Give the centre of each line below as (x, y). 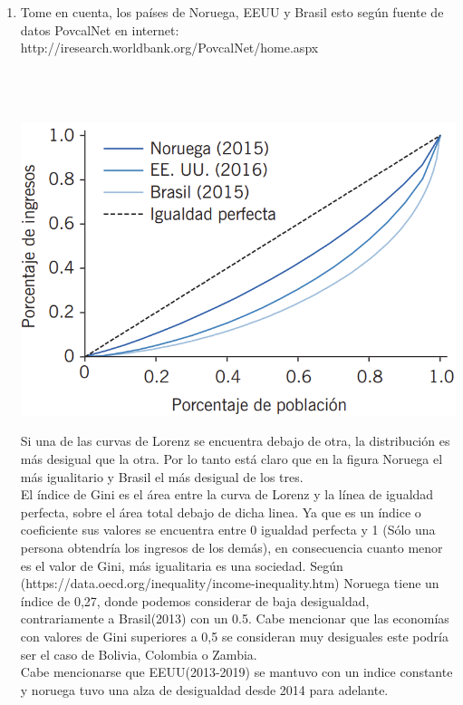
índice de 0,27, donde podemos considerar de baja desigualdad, (195, 600)
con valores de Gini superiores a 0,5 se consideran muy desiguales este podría (235, 636)
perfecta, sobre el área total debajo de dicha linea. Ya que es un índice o (221, 512)
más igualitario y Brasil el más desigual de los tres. (162, 476)
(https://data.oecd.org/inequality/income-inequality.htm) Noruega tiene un (230, 583)
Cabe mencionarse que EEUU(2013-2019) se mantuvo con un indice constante (236, 672)
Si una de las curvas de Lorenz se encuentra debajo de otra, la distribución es (235, 441)
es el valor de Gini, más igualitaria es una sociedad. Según (182, 565)
